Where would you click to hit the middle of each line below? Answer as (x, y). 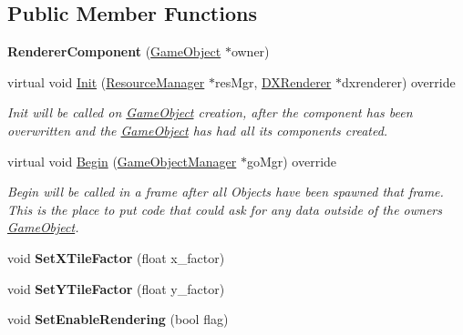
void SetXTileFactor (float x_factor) (116, 257)
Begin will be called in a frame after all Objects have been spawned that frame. (226, 192)
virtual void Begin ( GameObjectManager (122, 161)
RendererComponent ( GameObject (114, 51)
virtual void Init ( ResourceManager (106, 81)
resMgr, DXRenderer (273, 81)
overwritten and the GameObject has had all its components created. (198, 130)
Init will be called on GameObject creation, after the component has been (210, 112)
